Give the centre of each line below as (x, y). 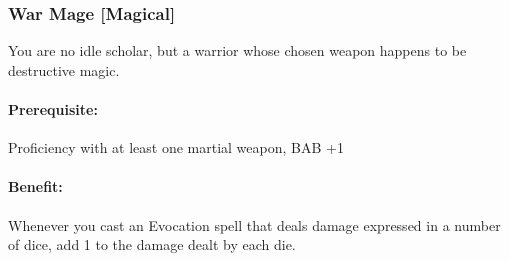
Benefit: (35, 186)
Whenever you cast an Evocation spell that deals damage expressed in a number (254, 224)
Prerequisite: (53, 109)
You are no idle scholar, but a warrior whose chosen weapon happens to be (237, 50)
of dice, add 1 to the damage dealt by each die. (152, 244)
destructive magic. (64, 69)
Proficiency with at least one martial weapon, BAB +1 (176, 147)
